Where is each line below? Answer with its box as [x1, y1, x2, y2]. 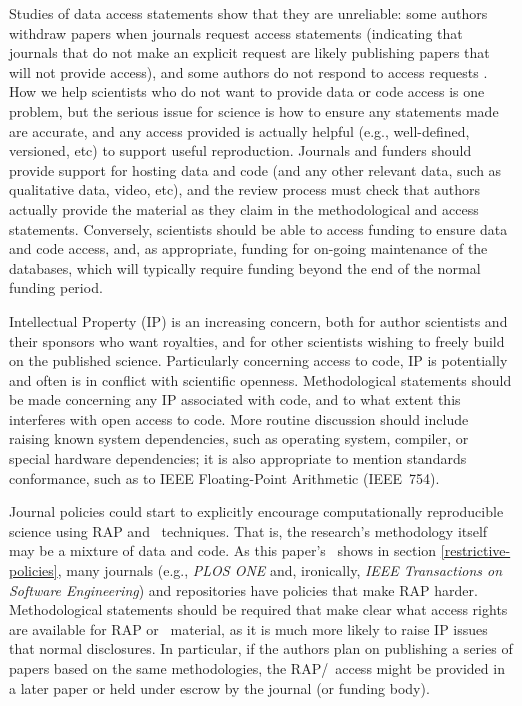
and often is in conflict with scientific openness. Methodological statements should [9, 369, 512, 390]
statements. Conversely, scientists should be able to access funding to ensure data [9, 218, 508, 239]
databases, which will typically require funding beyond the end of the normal [9, 257, 481, 278]
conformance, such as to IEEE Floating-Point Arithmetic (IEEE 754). [9, 467, 440, 488]
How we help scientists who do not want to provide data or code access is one [9, 81, 485, 102]
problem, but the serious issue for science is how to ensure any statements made [9, 100, 499, 121]
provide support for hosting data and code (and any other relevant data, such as [9, 159, 502, 180]
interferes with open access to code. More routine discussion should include [9, 408, 469, 429]
